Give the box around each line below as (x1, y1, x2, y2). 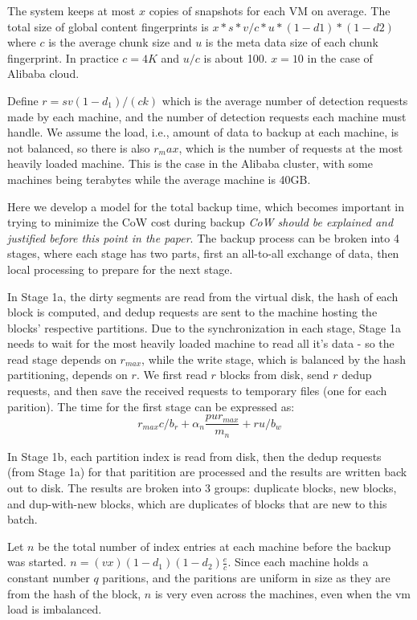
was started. (7, 553, 67, 570)
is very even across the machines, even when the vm (154, 585, 411, 602)
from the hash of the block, (7, 585, 141, 602)
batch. (7, 511, 38, 528)
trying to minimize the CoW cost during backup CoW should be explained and (7, 214, 394, 230)
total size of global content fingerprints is (7, 18, 209, 35)
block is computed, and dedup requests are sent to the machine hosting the (7, 304, 378, 320)
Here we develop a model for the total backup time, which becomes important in (7, 198, 405, 214)
